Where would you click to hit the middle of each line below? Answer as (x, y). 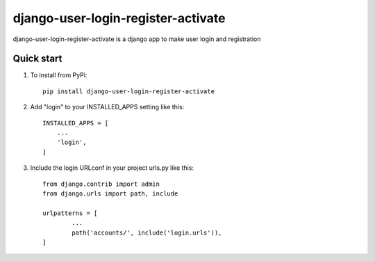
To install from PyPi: (59, 75)
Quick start (37, 59)
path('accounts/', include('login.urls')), (147, 232)
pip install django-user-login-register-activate (129, 91)
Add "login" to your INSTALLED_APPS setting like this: (107, 107)
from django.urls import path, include (110, 193)
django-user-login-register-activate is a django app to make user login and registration (137, 39)
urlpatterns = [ (70, 213)
